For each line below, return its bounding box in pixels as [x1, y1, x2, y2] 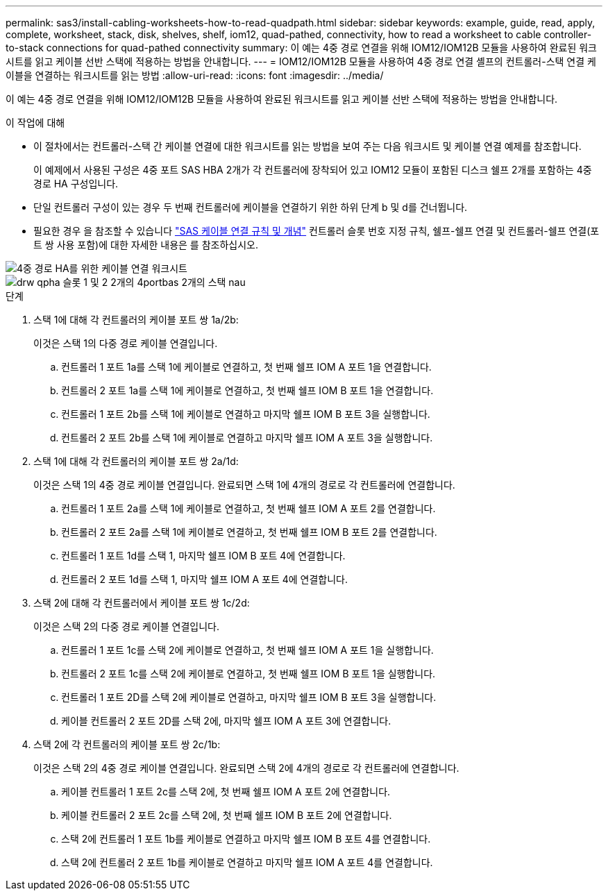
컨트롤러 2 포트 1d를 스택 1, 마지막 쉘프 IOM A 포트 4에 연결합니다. [61, 573, 348, 585]
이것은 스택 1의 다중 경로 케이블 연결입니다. [33, 337, 218, 349]
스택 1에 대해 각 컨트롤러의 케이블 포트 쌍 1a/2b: [33, 314, 239, 326]
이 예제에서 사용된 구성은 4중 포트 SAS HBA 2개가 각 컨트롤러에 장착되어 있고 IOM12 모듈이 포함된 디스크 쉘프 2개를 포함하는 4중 [33, 164, 592, 176]
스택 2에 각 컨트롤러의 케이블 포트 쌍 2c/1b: [33, 738, 221, 750]
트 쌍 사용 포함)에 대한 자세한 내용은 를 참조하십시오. [33, 239, 258, 251]
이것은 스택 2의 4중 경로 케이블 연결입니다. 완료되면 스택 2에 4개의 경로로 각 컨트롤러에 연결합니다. [33, 762, 459, 774]
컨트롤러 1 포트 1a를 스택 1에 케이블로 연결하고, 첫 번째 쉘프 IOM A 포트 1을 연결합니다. [61, 361, 432, 373]
